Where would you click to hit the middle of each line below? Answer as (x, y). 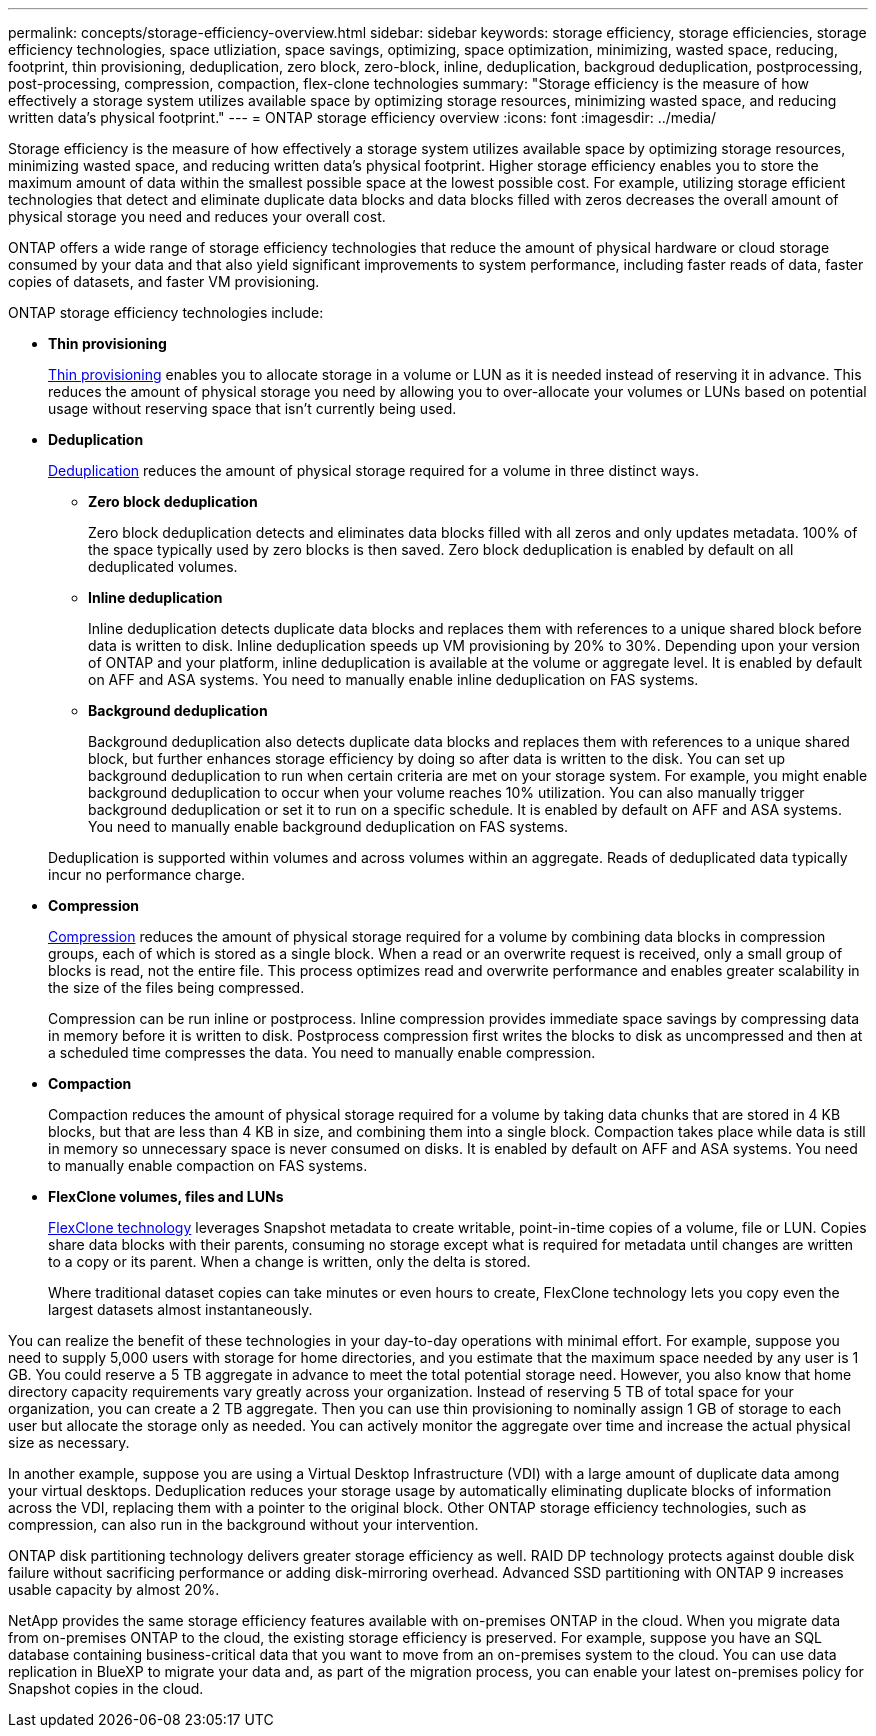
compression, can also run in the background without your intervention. (243, 1524)
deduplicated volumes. (163, 566)
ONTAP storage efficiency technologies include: (166, 312)
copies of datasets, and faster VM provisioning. (164, 281)
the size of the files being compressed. (176, 987)
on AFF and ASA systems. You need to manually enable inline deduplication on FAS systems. (393, 679)
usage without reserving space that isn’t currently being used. (252, 408)
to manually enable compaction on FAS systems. (208, 1165)
